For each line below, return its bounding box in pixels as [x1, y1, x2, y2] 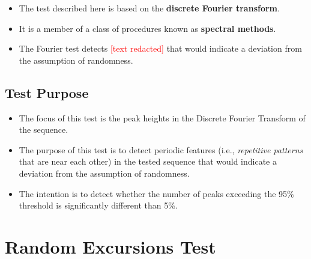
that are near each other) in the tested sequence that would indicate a [19, 155, 277, 168]
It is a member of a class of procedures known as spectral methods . [19, 22, 276, 34]
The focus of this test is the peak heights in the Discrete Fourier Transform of [19, 111, 306, 124]
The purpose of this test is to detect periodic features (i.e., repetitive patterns [19, 143, 303, 156]
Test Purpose [5, 83, 89, 102]
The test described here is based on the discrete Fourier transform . [19, 2, 280, 14]
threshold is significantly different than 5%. [19, 199, 178, 212]
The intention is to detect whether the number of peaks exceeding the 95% [19, 187, 294, 200]
